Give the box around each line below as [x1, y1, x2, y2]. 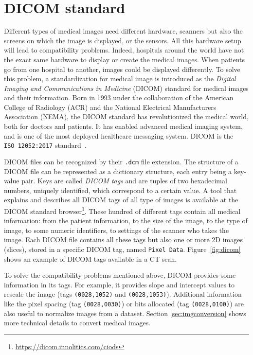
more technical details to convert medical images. [4, 318, 151, 328]
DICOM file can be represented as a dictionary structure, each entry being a [4, 166, 232, 176]
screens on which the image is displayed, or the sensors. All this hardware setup [4, 35, 241, 45]
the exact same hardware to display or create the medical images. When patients [4, 54, 245, 64]
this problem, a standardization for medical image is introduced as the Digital [4, 73, 236, 84]
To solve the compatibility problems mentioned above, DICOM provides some [4, 270, 236, 280]
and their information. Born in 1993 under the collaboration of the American [4, 92, 234, 103]
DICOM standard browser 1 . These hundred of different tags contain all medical [4, 204, 241, 216]
